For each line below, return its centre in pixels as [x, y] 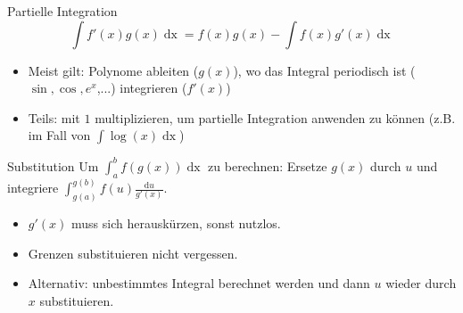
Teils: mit [54, 117]
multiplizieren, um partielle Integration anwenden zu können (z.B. [275, 117]
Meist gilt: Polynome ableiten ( [113, 70]
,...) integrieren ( [142, 88]
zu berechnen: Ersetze [268, 165]
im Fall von [59, 135]
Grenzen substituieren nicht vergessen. [133, 253]
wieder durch [421, 283]
